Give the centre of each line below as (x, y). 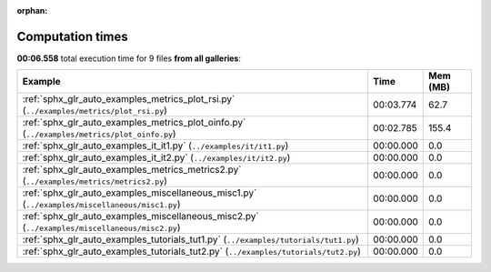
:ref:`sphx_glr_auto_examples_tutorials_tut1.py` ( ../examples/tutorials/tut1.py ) (190, 239)
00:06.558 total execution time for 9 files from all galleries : (129, 58)
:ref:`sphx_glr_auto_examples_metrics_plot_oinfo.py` (134, 123)
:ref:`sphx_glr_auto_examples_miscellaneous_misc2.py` (140, 217)
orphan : (32, 10)
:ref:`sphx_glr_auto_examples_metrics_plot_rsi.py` (129, 99)
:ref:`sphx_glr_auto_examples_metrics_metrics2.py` (132, 170)
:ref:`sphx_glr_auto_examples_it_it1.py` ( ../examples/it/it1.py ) (155, 146)
